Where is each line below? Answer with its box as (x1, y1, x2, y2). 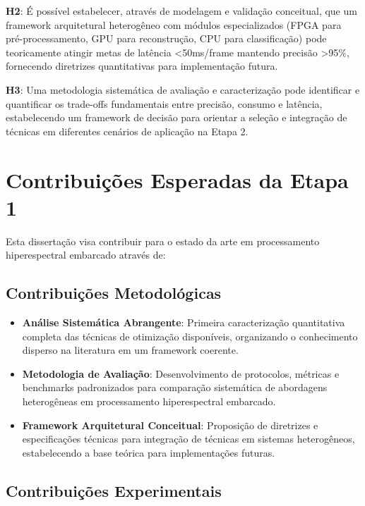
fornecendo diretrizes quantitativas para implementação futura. (6, 58, 278, 73)
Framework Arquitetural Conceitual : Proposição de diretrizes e (22, 417, 318, 432)
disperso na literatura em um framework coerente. (22, 343, 239, 357)
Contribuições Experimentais (6, 479, 222, 501)
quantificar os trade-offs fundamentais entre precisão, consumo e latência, (6, 96, 323, 111)
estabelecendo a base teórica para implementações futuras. (22, 445, 275, 459)
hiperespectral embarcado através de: (6, 247, 166, 262)
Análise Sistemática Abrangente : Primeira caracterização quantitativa (22, 315, 345, 330)
